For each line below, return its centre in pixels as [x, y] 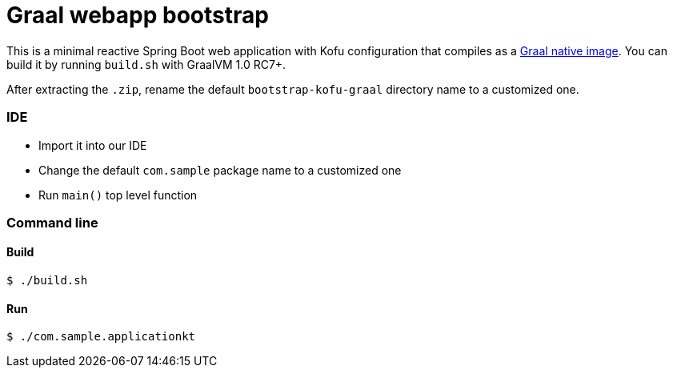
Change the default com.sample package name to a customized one [220, 170]
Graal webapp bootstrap [138, 15]
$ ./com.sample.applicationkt [101, 337]
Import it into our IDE [93, 145]
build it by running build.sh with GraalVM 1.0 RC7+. [146, 64]
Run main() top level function [118, 195]
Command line [52, 222]
